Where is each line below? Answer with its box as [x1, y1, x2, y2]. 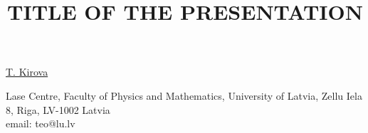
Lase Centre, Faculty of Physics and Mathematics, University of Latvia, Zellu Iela [6, 88, 362, 103]
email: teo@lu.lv [6, 116, 75, 131]
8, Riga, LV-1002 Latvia [6, 102, 110, 117]
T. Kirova [6, 64, 48, 79]
